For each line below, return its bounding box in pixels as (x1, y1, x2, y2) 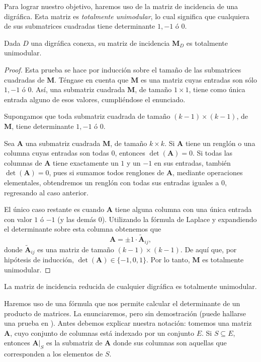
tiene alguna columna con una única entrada (115, 204, 252, 214)
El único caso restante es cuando (4, 204, 105, 214)
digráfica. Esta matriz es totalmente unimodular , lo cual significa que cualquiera (4, 11, 249, 21)
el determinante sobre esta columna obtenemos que (4, 224, 161, 234)
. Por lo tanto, (146, 254, 190, 265)
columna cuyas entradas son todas (4, 148, 109, 158)
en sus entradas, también (154, 157, 231, 168)
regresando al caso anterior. (4, 187, 89, 197)
